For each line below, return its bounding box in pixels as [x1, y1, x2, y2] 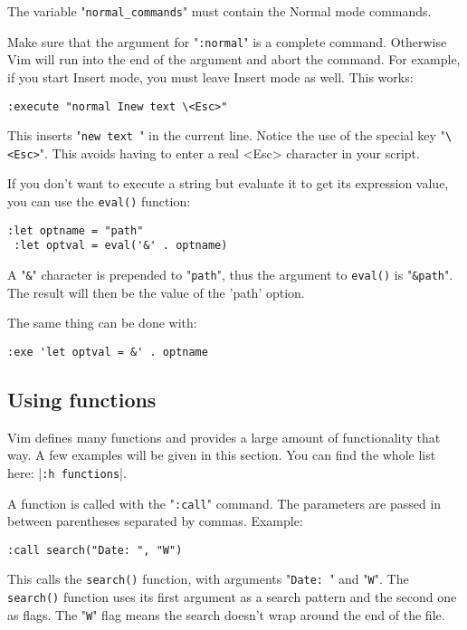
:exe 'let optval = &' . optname [7, 345, 208, 358]
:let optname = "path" [7, 224, 144, 237]
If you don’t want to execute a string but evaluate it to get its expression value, [7, 174, 449, 193]
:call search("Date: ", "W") [7, 543, 183, 557]
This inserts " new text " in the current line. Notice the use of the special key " [7, 126, 445, 145]
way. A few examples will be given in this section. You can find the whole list [7, 445, 436, 464]
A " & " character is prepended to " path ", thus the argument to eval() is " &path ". [7, 265, 453, 284]
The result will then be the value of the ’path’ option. [7, 282, 305, 301]
